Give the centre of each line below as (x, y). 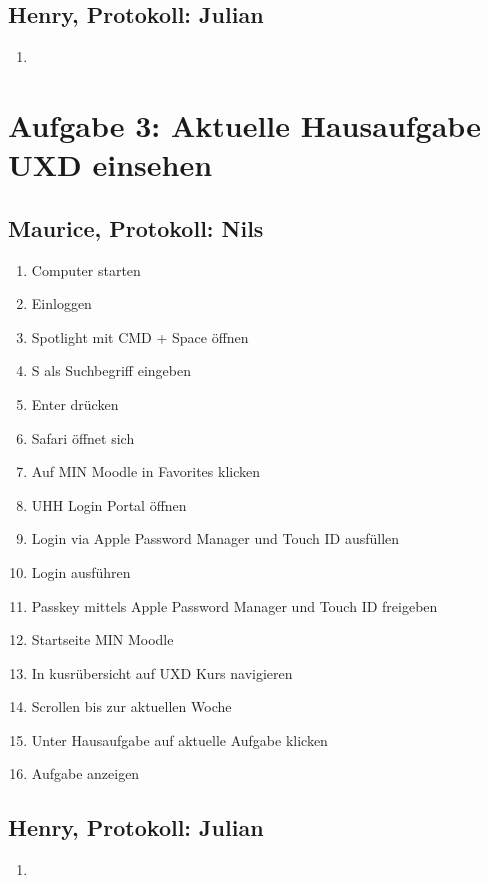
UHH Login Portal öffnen (109, 504)
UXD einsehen (110, 164)
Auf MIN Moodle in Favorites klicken (146, 471)
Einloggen (61, 303)
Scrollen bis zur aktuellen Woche (131, 706)
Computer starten (86, 269)
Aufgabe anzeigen (85, 773)
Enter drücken (75, 403)
